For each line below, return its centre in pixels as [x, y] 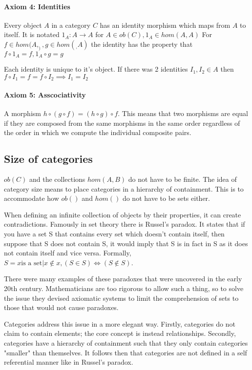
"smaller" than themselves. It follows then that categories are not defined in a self [126, 352]
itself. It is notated [32, 34]
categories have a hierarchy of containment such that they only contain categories [126, 342]
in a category [71, 25]
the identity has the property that [142, 44]
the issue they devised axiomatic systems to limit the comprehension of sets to [121, 298]
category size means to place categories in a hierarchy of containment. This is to [124, 188]
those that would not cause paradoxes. [61, 307]
